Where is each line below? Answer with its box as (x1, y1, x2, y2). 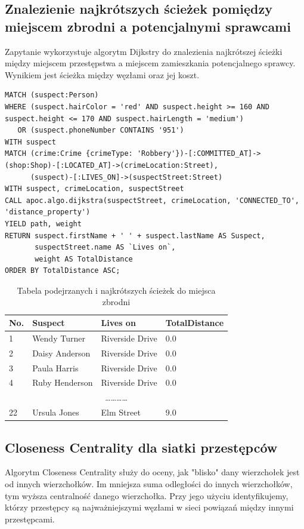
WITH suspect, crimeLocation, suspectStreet (5, 184, 184, 193)
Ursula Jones (32, 406, 79, 419)
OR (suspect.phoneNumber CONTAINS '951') (17, 126, 184, 135)
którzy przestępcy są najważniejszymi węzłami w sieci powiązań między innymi (5, 501, 294, 513)
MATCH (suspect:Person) (5, 91, 99, 100)
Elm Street (101, 406, 141, 419)
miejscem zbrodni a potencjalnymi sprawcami (5, 17, 291, 35)
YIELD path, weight (5, 219, 82, 228)
